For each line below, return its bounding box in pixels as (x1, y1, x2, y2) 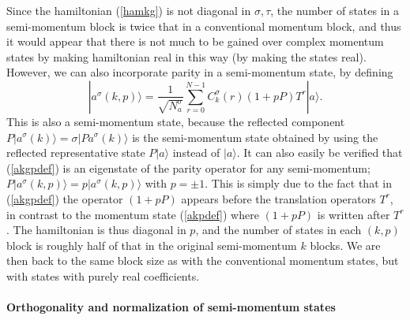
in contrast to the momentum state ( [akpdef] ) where (6, 206, 259, 222)
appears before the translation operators (181, 190, 376, 207)
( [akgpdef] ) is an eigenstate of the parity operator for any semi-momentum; (6, 159, 371, 176)
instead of (172, 144, 220, 161)
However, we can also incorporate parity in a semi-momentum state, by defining (6, 64, 393, 80)
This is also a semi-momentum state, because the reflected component (6, 113, 345, 129)
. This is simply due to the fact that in (205, 175, 392, 192)
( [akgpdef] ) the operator (6, 190, 123, 207)
